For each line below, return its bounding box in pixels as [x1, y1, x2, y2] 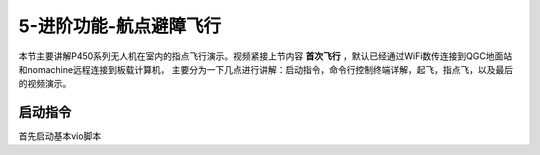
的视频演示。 [18, 78, 72, 90]
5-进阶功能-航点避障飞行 [18, 15, 222, 37]
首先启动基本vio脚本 [18, 130, 102, 142]
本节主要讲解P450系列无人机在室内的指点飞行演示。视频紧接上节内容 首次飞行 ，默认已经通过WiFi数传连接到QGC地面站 [18, 50, 513, 62]
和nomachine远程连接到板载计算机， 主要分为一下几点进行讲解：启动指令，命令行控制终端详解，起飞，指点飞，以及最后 [18, 63, 514, 75]
